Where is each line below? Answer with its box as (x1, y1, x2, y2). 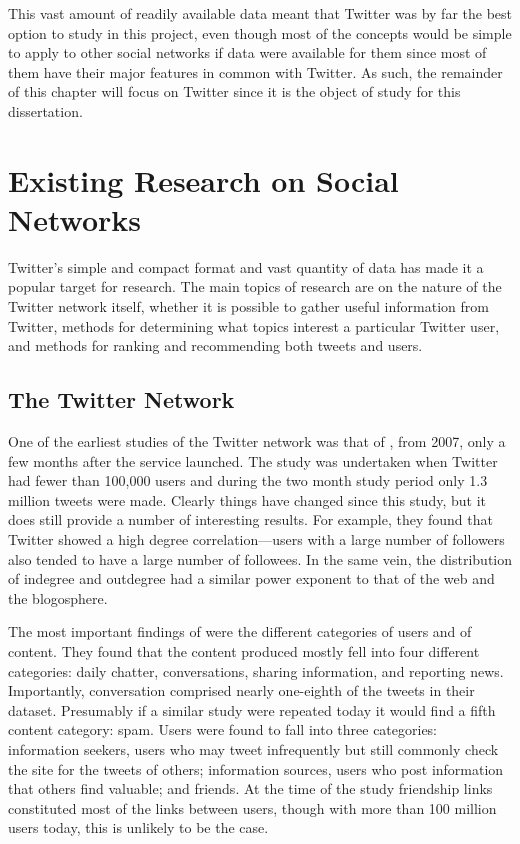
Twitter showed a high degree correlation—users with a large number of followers (8, 529, 505, 550)
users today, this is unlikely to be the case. (8, 817, 269, 838)
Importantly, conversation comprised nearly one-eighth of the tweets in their (8, 680, 475, 701)
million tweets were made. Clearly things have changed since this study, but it (8, 489, 486, 510)
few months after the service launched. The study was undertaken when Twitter (8, 450, 498, 471)
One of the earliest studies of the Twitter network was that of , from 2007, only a (8, 431, 506, 452)
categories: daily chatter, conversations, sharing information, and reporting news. (8, 660, 504, 681)
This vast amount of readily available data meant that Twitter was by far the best (8, 3, 513, 23)
